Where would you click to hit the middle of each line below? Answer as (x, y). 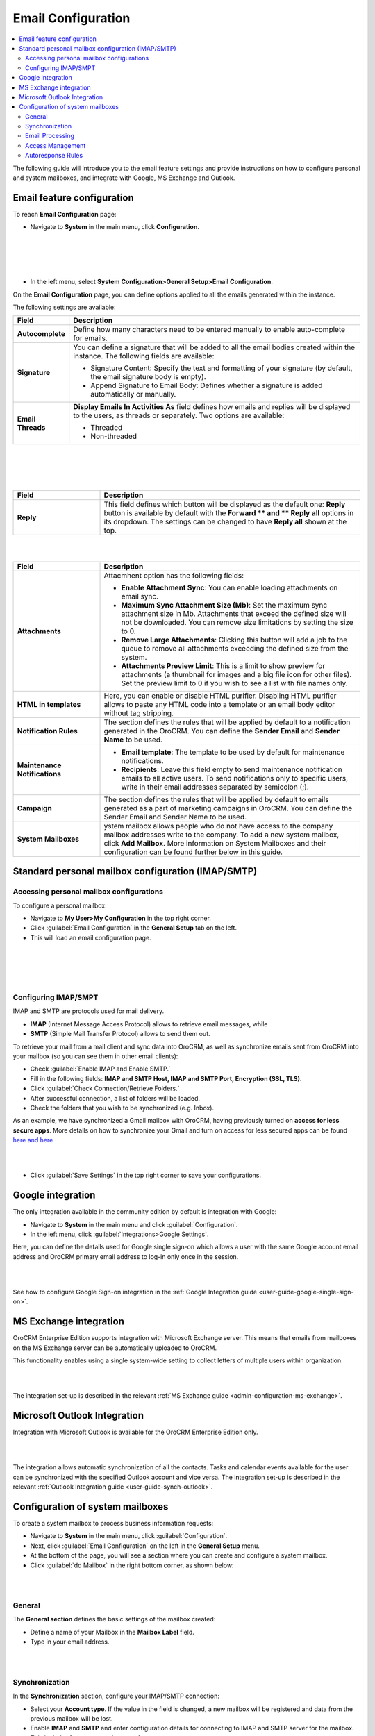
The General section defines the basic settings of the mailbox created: (114, 1619)
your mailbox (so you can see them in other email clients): (95, 1056)
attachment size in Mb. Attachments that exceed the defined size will (234, 613)
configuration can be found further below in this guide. (193, 852)
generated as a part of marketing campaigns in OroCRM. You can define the (228, 808)
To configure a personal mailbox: (60, 905)
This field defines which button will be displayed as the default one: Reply (225, 504)
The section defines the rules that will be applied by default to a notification (227, 722)
